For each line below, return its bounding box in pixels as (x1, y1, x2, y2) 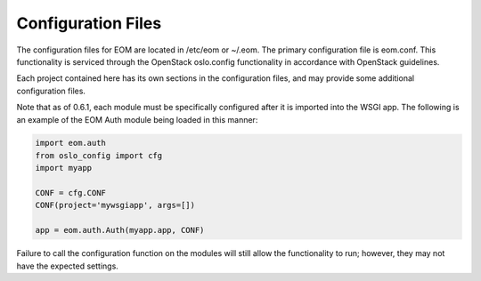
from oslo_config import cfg (35, 150, 163, 160)
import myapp (35, 163, 93, 173)
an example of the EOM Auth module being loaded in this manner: (16, 114, 258, 124)
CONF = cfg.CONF (35, 188, 107, 198)
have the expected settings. (16, 261, 119, 271)
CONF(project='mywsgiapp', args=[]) (35, 200, 196, 211)
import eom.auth (35, 138, 107, 149)
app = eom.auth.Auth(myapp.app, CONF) (35, 225, 205, 236)
